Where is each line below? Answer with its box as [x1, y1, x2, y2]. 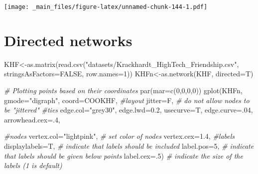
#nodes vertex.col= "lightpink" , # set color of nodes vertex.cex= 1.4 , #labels [4, 131, 235, 141]
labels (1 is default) [4, 160, 62, 171]
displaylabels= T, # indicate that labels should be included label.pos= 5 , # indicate [4, 140, 254, 151]
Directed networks [4, 30, 132, 50]
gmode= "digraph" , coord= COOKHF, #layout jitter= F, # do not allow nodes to [4, 95, 250, 105]
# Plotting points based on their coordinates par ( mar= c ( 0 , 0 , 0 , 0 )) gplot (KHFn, [4, 85, 243, 95]
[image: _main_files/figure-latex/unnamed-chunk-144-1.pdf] [4, 3, 208, 10]
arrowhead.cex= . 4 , [4, 114, 60, 124]
